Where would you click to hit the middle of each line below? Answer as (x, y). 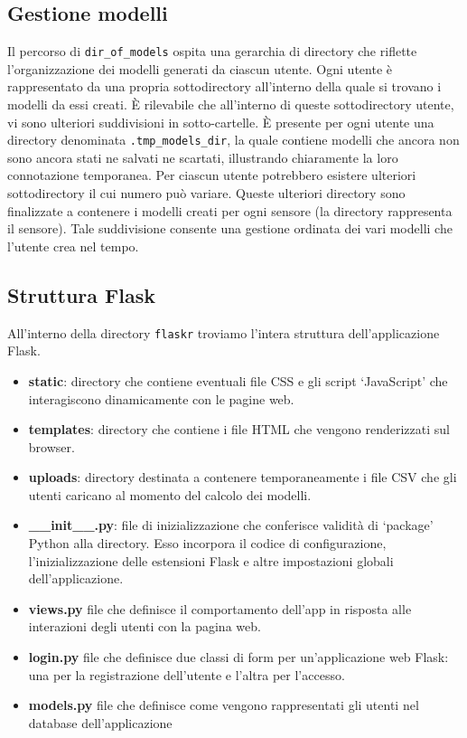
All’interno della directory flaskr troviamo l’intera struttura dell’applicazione (224, 332)
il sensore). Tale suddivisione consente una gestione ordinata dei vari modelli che (230, 228)
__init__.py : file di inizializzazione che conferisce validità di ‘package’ (231, 525)
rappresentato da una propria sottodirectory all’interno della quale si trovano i (224, 86)
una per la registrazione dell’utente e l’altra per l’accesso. (187, 674)
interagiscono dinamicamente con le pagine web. (161, 398)
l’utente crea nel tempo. (73, 246)
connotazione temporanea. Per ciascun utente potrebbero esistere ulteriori (212, 175)
